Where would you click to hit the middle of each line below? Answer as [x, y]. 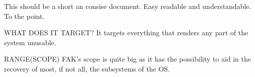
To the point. [24, 16]
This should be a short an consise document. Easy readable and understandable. [128, 6]
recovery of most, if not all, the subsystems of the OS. [87, 68]
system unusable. [30, 42]
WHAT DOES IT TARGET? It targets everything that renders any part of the [126, 33]
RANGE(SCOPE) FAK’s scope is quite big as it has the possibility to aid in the [128, 59]
